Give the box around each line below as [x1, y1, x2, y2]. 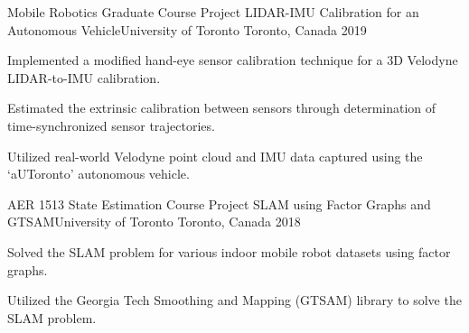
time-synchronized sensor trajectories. [7, 116, 215, 134]
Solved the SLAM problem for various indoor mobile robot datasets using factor [7, 242, 451, 261]
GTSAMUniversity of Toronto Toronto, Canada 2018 [7, 212, 301, 231]
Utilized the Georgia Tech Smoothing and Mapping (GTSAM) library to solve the [7, 291, 462, 310]
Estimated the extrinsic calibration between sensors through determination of [7, 98, 436, 117]
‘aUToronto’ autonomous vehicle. [7, 164, 190, 183]
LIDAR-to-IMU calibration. [7, 68, 161, 87]
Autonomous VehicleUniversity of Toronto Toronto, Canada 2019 [7, 20, 367, 39]
